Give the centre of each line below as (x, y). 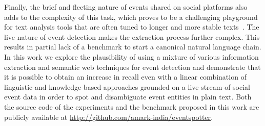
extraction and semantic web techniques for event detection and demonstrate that (132, 67)
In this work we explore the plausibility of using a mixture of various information (131, 56)
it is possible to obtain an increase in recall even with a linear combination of (125, 77)
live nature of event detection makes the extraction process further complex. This (132, 36)
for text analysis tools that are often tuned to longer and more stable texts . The (132, 27)
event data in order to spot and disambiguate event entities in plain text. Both (128, 97)
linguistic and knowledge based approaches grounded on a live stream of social (127, 86)
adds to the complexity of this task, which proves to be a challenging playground (131, 17)
